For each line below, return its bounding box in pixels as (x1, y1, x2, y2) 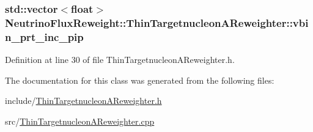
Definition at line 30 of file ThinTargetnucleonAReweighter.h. (5, 53, 235, 66)
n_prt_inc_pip (5, 29, 84, 44)
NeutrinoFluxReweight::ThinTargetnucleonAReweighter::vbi (5, 15, 309, 30)
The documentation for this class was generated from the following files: (5, 73, 274, 86)
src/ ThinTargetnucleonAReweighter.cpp (5, 114, 155, 127)
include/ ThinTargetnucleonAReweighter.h (5, 94, 162, 107)
